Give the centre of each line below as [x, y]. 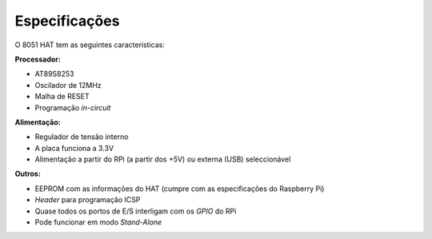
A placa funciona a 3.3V [74, 148]
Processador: [38, 59]
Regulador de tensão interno [82, 137]
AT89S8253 [54, 74]
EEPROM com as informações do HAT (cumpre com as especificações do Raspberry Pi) [180, 189]
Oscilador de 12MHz [68, 85]
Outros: [28, 174]
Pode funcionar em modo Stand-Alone [98, 222]
